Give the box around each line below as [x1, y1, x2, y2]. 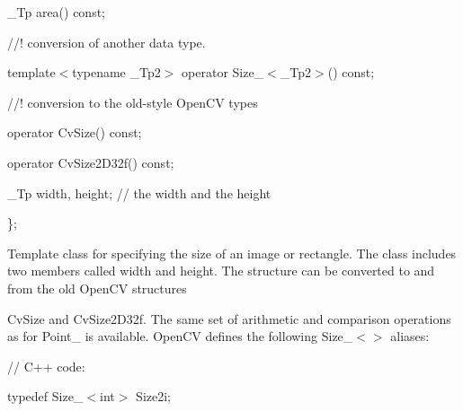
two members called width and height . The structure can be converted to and [7, 261, 435, 280]
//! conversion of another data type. [7, 32, 206, 51]
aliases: [390, 327, 430, 345]
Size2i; [136, 387, 172, 406]
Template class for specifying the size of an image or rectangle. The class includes [7, 243, 457, 262]
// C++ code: [7, 356, 85, 375]
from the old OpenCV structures [7, 278, 187, 297]
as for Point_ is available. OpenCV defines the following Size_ [7, 327, 353, 345]
